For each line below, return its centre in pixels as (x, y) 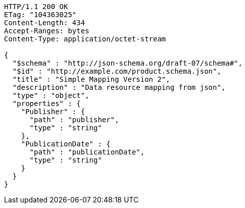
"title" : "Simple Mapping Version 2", (91, 79)
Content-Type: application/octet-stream (85, 39)
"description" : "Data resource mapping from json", (119, 87)
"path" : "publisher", (74, 120)
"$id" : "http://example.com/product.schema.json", (117, 71)
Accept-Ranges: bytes (47, 31)
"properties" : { (46, 103)
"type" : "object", (51, 95)
